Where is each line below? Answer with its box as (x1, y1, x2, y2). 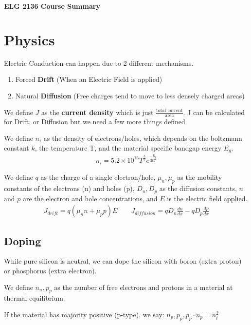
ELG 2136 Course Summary (4, 1, 100, 11)
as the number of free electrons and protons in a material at (54, 282, 233, 292)
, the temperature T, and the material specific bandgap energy (35, 142, 222, 153)
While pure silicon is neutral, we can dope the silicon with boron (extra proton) (4, 256, 242, 266)
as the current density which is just (41, 107, 154, 117)
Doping (4, 233, 41, 248)
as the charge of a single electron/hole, (40, 172, 156, 182)
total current (156, 108, 183, 113)
